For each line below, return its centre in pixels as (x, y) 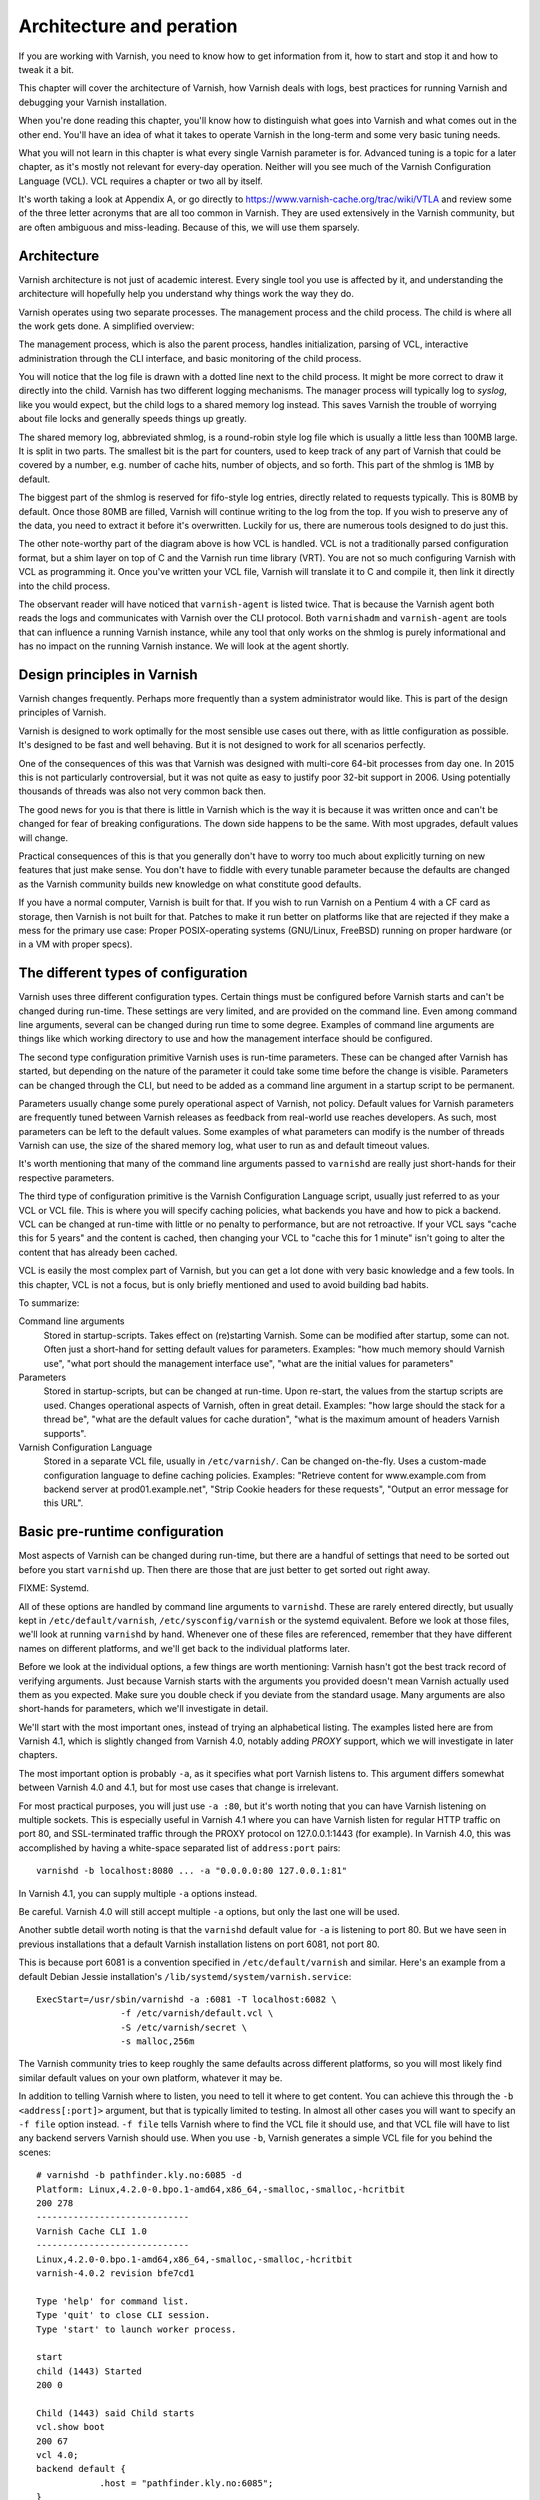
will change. (43, 837)
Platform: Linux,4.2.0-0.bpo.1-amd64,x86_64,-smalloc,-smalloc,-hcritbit (221, 2189)
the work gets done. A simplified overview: (106, 326)
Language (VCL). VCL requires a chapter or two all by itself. (141, 181)
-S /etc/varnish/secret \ (184, 2027)
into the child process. (64, 586)
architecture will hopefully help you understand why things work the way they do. (186, 294)
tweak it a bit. (46, 69)
